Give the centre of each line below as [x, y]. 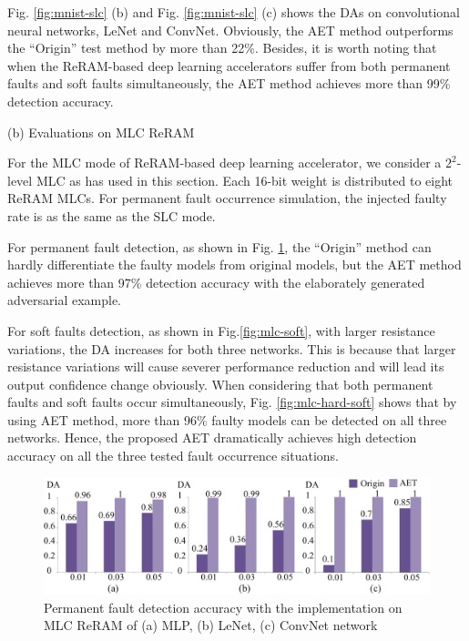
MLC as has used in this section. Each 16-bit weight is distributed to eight [244, 180]
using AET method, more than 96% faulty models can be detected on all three [227, 419]
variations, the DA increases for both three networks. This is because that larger [232, 348]
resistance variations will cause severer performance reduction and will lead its [226, 366]
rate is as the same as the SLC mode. [112, 215]
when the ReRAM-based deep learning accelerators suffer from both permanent [229, 65]
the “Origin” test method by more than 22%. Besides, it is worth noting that [222, 48]
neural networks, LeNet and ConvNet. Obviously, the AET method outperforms [230, 30]
